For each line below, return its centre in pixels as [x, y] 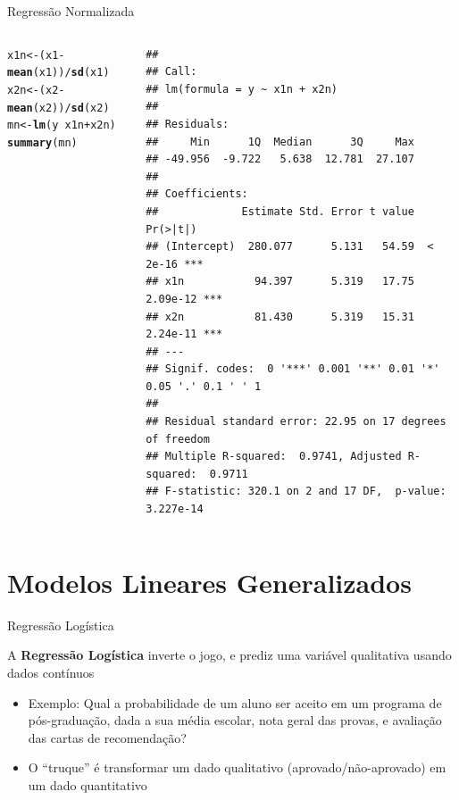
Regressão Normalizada [71, 11]
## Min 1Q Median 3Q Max [280, 142]
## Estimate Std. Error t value [280, 211]
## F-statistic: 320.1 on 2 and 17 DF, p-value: [296, 492]
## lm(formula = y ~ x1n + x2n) [242, 89]
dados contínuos [51, 672]
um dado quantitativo [88, 784]
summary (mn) [42, 142]
